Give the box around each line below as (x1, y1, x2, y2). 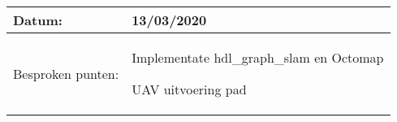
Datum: (13, 11, 63, 29)
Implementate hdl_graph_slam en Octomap (132, 48, 384, 67)
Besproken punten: (13, 63, 119, 83)
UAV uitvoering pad (132, 80, 247, 98)
